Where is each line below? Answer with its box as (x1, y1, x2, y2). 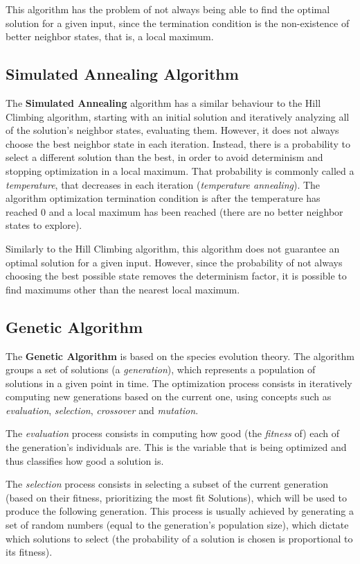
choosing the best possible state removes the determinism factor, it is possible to (6, 268, 347, 283)
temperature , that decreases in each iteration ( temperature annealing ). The (6, 177, 321, 191)
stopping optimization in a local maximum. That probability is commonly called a (6, 163, 354, 178)
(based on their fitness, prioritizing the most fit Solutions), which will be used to (6, 490, 347, 504)
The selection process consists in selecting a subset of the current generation (6, 477, 329, 491)
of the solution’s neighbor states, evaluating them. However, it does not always (6, 123, 339, 137)
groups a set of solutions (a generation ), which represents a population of (6, 362, 316, 377)
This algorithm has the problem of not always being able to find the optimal (6, 2, 330, 16)
